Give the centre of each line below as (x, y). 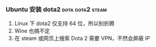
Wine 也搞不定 (32, 31)
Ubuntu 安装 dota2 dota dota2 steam (56, 9)
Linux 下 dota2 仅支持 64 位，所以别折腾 (64, 23)
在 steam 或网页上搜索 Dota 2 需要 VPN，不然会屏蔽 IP (82, 38)
